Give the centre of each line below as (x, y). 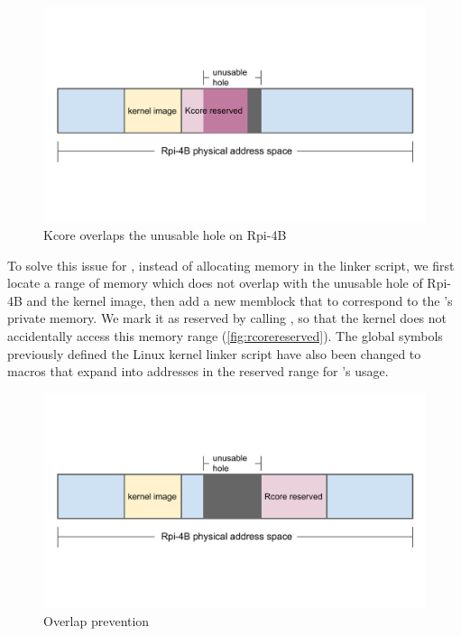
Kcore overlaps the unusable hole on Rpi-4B (165, 235)
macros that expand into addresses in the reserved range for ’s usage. (198, 371)
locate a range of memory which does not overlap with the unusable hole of (215, 283)
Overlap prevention (97, 620)
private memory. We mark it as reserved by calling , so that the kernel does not (227, 318)
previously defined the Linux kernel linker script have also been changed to (214, 353)
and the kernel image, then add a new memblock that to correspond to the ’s (240, 300)
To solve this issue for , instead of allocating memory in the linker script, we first (231, 265)
